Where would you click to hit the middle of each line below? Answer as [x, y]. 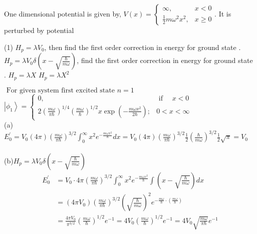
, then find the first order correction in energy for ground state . [143, 47]
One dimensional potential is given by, [63, 13]
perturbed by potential [39, 30]
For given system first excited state [60, 90]
